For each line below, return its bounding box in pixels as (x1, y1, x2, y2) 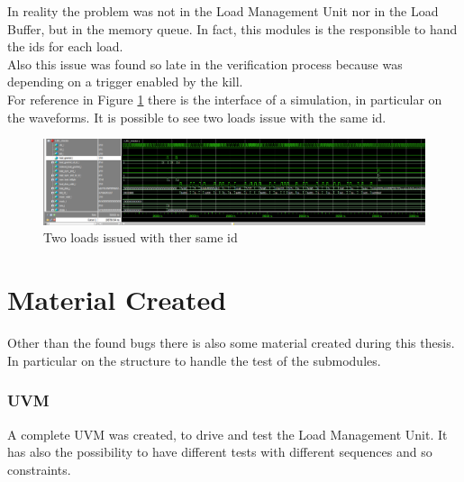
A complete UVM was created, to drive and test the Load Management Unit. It (7, 424, 448, 443)
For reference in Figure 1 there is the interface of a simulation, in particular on (7, 89, 442, 108)
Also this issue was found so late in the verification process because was (7, 54, 403, 73)
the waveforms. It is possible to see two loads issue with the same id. (7, 107, 387, 126)
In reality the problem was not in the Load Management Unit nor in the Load (7, 2, 439, 20)
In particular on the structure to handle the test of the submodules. (7, 350, 381, 369)
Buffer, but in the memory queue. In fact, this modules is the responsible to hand (7, 19, 458, 38)
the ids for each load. (7, 37, 123, 56)
